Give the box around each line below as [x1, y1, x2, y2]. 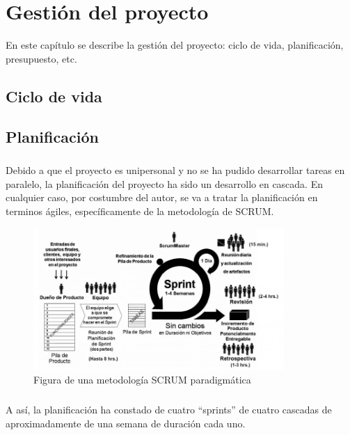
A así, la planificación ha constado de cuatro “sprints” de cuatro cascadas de [6, 402, 332, 417]
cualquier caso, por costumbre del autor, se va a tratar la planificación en [6, 190, 318, 205]
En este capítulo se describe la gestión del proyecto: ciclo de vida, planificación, [6, 38, 344, 52]
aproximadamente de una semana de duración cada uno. [6, 416, 246, 430]
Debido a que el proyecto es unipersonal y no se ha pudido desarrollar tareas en [6, 163, 345, 177]
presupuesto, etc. [6, 51, 77, 65]
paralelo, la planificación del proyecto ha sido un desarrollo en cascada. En [6, 176, 323, 191]
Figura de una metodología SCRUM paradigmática [33, 372, 251, 387]
